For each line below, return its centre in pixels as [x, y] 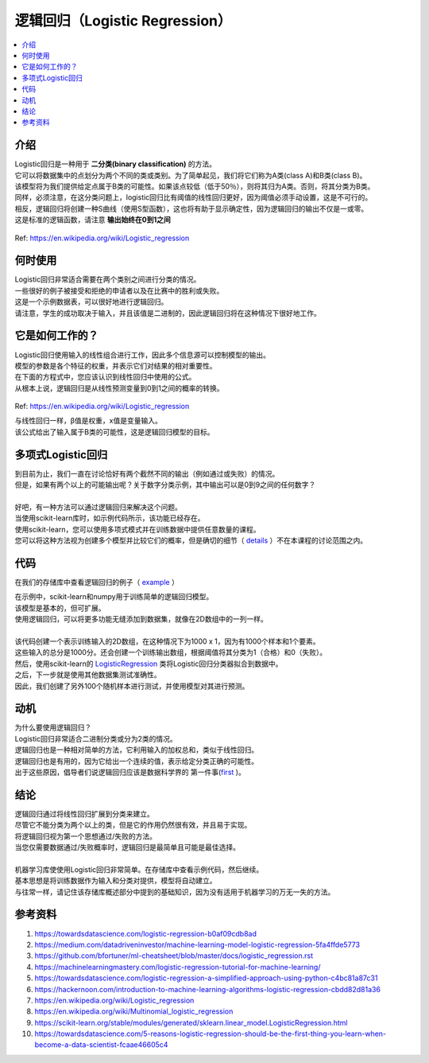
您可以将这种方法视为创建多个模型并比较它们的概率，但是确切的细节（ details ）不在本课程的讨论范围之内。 [191, 540]
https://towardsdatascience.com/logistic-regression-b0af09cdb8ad [146, 933]
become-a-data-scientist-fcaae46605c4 [101, 1045]
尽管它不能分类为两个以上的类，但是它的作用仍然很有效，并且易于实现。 [133, 825]
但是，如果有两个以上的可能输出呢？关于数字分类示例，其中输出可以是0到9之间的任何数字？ [165, 485]
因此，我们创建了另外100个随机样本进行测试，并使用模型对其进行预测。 [132, 686]
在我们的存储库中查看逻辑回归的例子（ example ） [97, 582]
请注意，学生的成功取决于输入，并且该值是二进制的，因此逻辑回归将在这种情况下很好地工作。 [168, 313]
